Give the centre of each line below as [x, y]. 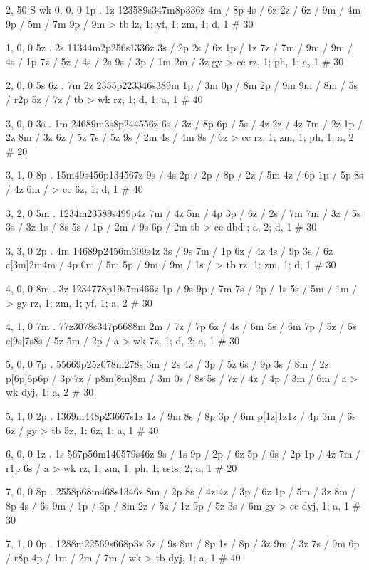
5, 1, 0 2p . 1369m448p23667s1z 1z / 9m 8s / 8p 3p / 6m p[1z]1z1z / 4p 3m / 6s [181, 416]
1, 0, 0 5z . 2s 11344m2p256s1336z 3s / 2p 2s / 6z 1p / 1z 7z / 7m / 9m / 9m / [180, 47]
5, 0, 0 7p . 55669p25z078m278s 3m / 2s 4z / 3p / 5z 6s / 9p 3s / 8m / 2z [167, 364]
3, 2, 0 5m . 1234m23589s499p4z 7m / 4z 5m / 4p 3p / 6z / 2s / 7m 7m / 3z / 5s [183, 212]
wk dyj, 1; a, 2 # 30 [50, 392]
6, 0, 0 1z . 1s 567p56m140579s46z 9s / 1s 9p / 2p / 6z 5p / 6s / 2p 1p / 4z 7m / [183, 454]
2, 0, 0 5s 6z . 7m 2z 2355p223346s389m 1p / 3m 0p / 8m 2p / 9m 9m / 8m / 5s [182, 85]
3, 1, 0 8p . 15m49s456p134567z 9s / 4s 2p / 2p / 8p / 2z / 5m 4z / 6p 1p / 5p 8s [184, 175]
